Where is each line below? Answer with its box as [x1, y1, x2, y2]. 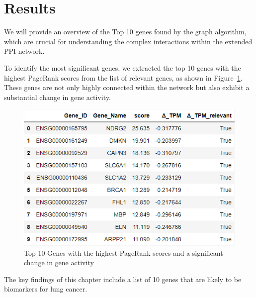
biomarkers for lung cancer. [4, 284, 87, 294]
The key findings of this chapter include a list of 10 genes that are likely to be [4, 274, 242, 284]
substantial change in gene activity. [4, 92, 111, 102]
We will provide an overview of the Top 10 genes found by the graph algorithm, [4, 26, 247, 37]
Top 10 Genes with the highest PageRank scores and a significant [24, 247, 223, 258]
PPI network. [4, 46, 45, 56]
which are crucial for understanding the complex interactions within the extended [4, 36, 253, 46]
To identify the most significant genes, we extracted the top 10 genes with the [4, 62, 241, 73]
